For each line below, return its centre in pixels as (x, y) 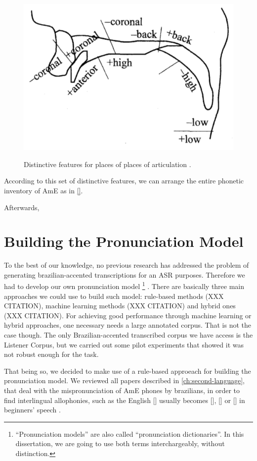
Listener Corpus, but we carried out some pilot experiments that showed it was (124, 344)
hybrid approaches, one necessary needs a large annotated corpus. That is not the (128, 325)
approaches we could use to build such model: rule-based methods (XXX (114, 296)
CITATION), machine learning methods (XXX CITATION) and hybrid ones (120, 306)
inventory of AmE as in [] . (43, 190)
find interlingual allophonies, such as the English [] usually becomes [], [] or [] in (125, 400)
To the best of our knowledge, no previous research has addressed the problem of (127, 265)
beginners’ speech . (32, 410)
